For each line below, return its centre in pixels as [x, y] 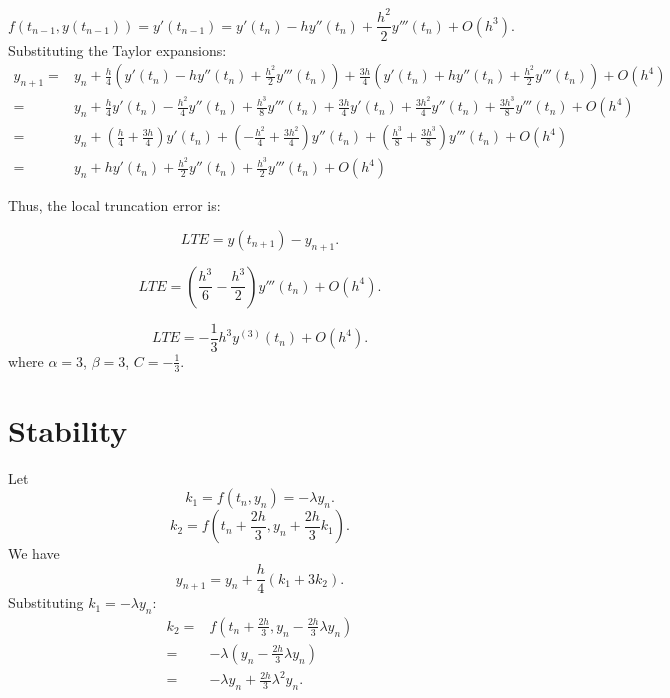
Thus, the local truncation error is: [114, 205]
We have [34, 553]
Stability [68, 429]
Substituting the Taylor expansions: [117, 49]
